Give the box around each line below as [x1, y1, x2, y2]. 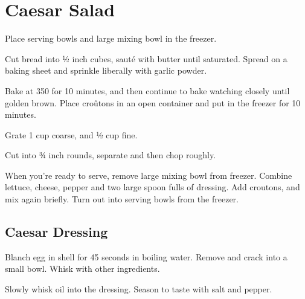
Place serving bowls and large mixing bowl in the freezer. [5, 32, 217, 45]
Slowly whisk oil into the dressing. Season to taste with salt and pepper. [5, 283, 272, 295]
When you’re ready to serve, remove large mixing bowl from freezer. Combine [5, 169, 292, 181]
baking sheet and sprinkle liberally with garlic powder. [5, 64, 207, 77]
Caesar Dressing [5, 222, 108, 241]
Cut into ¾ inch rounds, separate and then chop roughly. [5, 149, 216, 161]
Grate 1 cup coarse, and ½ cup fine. [5, 128, 138, 141]
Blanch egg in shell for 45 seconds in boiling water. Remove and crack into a [5, 250, 287, 263]
